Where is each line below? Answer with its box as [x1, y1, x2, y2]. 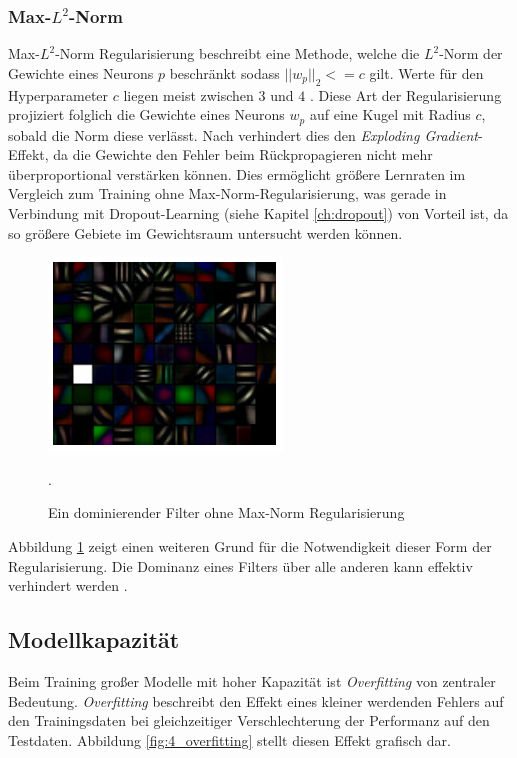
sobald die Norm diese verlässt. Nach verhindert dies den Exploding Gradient [8, 124, 478, 145]
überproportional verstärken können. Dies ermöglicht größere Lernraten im [8, 163, 466, 184]
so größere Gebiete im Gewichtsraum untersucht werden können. [8, 222, 403, 243]
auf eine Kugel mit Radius [309, 104, 471, 125]
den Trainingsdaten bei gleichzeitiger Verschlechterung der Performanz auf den [8, 710, 490, 731]
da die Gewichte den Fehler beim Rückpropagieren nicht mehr [53, 144, 433, 165]
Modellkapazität [8, 624, 180, 655]
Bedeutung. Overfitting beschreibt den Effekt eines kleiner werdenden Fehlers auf [8, 690, 504, 711]
